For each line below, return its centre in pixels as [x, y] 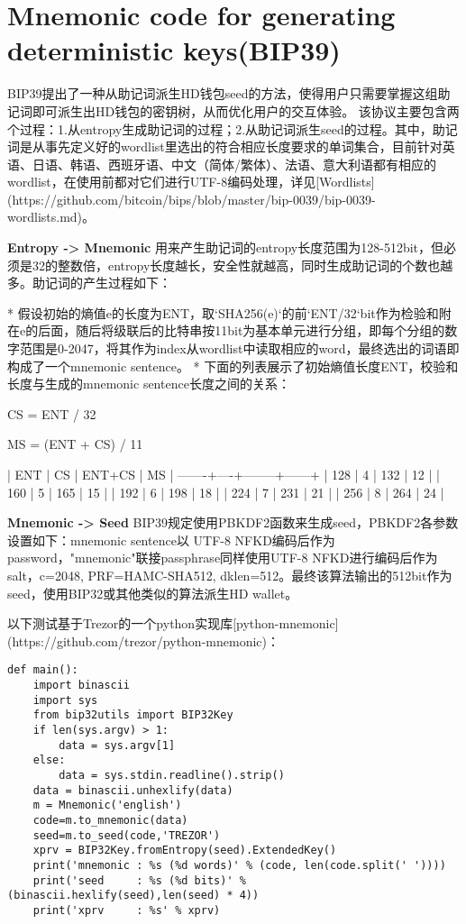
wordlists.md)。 [51, 217]
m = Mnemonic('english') [107, 805]
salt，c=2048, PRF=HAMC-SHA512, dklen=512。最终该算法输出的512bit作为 [230, 575]
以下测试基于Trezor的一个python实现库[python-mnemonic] [173, 623]
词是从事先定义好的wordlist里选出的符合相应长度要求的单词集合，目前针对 [225, 146]
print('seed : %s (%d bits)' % [139, 880]
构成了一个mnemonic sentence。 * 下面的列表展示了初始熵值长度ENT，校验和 [233, 366]
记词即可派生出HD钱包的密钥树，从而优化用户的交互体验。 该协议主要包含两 [233, 110]
